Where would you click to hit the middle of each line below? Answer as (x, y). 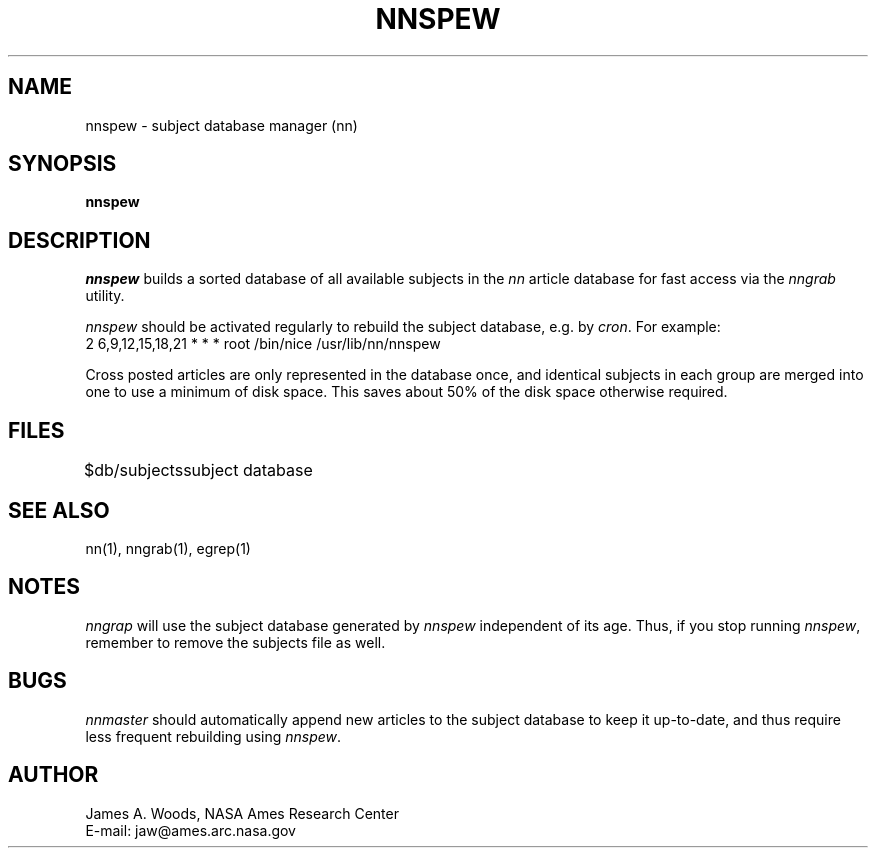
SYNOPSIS (62, 164)
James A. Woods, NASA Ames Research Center (242, 813)
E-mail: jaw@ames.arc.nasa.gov (190, 830)
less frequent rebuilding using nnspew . (213, 736)
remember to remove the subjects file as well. (235, 642)
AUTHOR (53, 775)
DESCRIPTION (79, 240)
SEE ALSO (59, 510)
